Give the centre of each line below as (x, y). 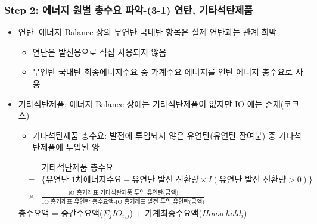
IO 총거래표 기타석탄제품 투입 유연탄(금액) (123, 193)
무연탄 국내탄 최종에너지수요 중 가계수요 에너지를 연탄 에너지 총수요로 (163, 72)
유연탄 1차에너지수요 (84, 180)
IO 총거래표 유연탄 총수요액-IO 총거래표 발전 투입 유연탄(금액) (123, 202)
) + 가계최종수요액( (166, 212)
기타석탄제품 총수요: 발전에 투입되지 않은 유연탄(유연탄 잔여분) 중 (154, 135)
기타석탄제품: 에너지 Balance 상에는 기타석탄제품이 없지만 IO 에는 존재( (151, 103)
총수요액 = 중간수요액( (60, 212)
